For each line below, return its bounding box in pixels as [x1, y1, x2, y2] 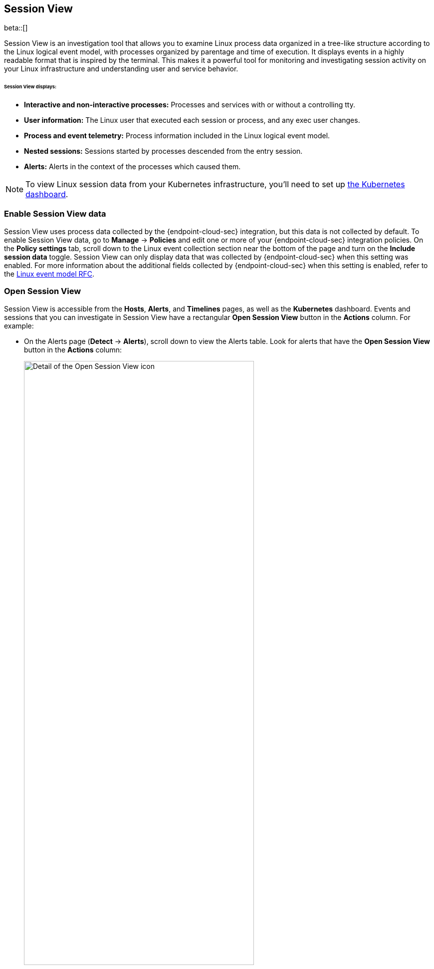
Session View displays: [4, 84, 57, 90]
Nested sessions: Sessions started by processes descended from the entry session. [24, 147, 303, 156]
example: [4, 321, 34, 330]
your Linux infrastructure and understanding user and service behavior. [4, 64, 238, 73]
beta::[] [4, 23, 28, 32]
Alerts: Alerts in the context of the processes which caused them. [24, 162, 241, 171]
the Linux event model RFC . [4, 269, 95, 278]
